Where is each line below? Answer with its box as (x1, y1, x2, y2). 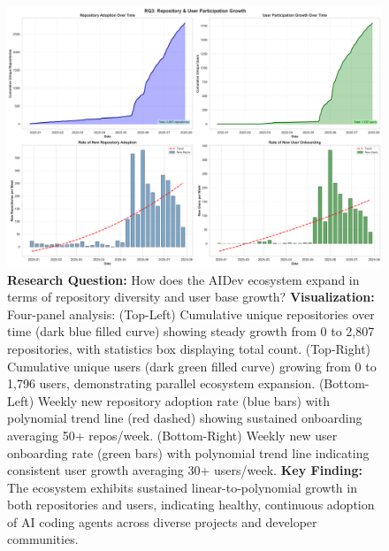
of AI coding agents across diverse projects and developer (7, 512, 317, 531)
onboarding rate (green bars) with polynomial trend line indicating (7, 443, 370, 462)
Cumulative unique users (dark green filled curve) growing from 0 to (7, 356, 377, 375)
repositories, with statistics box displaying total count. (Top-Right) (7, 339, 371, 357)
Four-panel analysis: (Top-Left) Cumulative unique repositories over (7, 304, 375, 323)
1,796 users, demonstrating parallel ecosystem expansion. (7, 374, 316, 393)
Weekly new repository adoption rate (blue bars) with (37, 391, 330, 409)
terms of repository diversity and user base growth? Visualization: (7, 287, 375, 306)
